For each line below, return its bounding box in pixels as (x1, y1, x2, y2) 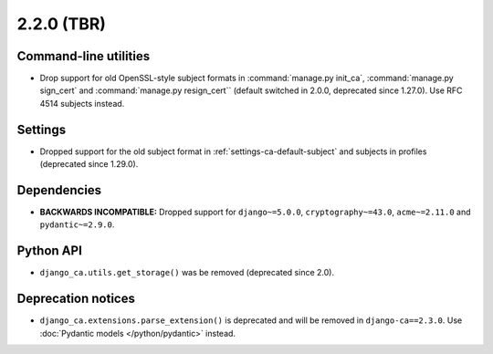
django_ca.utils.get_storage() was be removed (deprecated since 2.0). (39, 267, 335, 278)
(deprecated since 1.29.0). (39, 159, 139, 170)
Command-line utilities (16, 48, 151, 64)
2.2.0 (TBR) (16, 14, 107, 34)
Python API (16, 243, 82, 259)
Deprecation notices (16, 291, 136, 307)
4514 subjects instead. (39, 98, 125, 109)
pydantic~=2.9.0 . (39, 219, 115, 230)
